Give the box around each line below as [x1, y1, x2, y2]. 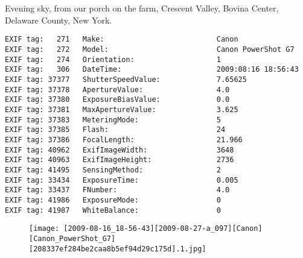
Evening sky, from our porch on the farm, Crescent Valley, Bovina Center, [5, 2, 279, 14]
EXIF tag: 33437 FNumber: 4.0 [5, 186, 230, 195]
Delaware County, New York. [5, 13, 112, 26]
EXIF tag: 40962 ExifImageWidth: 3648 [5, 145, 234, 154]
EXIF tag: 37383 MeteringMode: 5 [5, 115, 221, 124]
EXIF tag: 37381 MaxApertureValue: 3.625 [5, 105, 238, 114]
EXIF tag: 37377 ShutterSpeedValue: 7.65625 [5, 75, 247, 84]
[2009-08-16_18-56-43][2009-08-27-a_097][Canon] [63, 224, 263, 233]
